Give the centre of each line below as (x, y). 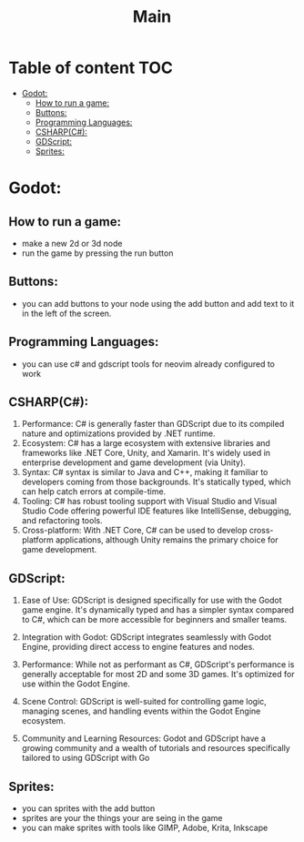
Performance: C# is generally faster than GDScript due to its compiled (153, 424)
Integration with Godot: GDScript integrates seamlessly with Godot (147, 637)
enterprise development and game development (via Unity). (134, 462)
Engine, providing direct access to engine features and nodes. (138, 647)
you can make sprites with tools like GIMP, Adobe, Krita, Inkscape (145, 827)
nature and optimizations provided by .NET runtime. (118, 433)
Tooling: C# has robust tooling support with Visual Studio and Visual (149, 502)
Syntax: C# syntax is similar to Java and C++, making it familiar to (145, 472)
